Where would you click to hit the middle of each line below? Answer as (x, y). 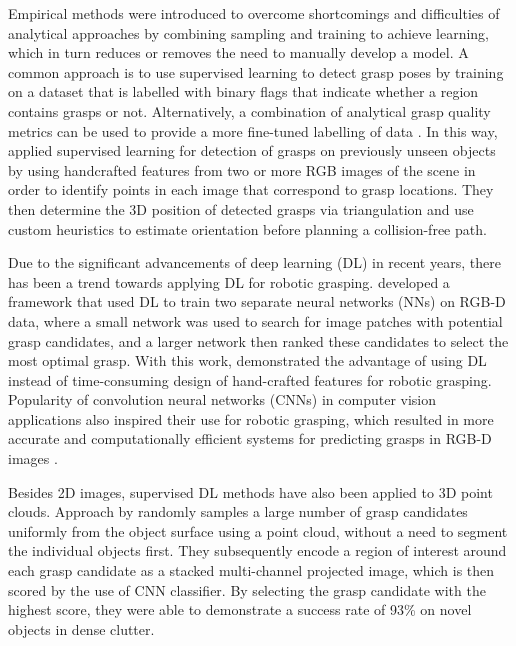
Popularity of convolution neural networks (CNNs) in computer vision (222, 399)
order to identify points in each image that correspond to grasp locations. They (251, 189)
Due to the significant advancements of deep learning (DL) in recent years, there (254, 262)
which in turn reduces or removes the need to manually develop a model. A (238, 52)
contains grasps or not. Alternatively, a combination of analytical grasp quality (249, 110)
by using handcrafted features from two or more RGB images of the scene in (242, 169)
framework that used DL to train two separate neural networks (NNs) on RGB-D (257, 301)
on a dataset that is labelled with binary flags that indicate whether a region (243, 91)
